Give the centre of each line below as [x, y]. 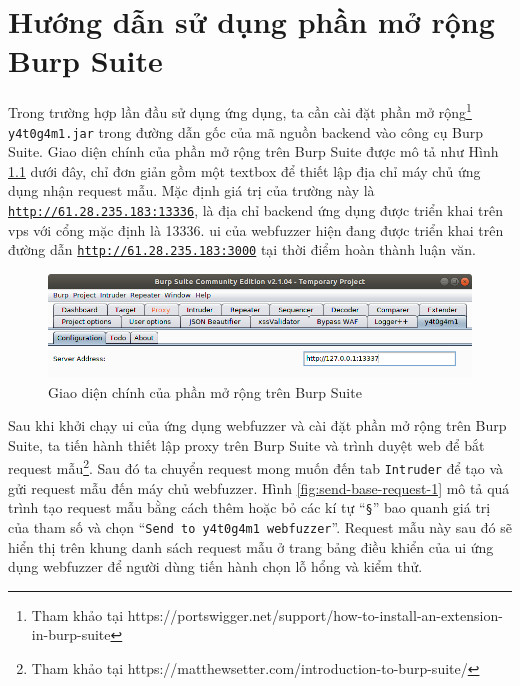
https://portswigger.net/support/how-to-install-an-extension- [315, 614]
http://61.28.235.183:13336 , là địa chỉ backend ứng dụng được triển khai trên [256, 210]
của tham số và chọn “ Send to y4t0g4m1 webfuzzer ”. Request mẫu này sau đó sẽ [260, 526]
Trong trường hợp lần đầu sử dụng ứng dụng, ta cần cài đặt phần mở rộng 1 [240, 110]
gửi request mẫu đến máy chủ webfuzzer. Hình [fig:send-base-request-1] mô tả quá [259, 487]
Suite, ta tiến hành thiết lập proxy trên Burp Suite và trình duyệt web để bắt [246, 444]
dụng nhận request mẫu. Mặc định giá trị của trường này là [191, 190]
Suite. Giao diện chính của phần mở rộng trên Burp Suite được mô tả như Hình [253, 151]
